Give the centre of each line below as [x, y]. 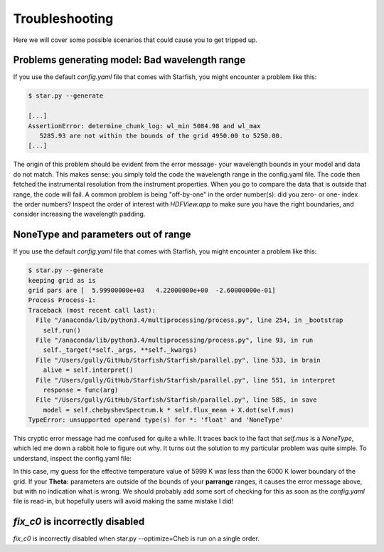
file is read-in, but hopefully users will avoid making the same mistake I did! [123, 501]
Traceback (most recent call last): [92, 310]
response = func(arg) [81, 390]
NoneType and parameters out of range [102, 235]
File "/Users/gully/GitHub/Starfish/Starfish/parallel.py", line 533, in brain [178, 360]
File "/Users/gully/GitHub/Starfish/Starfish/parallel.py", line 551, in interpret [186, 380]
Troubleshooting [63, 19]
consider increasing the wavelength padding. [79, 214]
